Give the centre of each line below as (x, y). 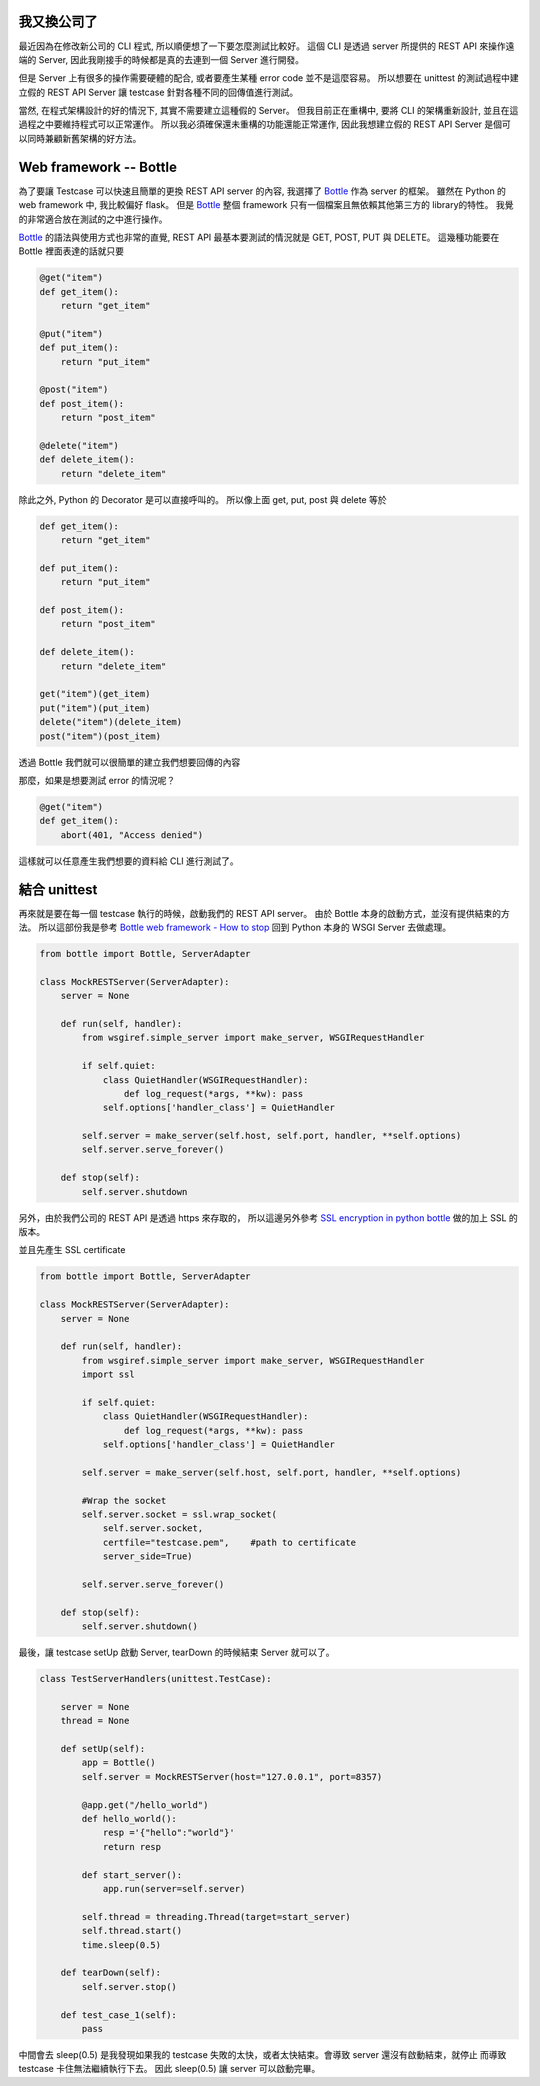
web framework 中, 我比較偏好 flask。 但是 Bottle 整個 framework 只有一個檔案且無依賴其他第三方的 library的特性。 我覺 (266, 205)
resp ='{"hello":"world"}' (168, 1833)
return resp (132, 1846)
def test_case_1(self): (118, 2014)
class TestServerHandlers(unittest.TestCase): (155, 1679)
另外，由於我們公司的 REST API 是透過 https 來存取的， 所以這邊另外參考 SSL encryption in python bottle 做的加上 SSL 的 (268, 1217)
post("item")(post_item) (100, 736)
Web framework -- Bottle (97, 166)
